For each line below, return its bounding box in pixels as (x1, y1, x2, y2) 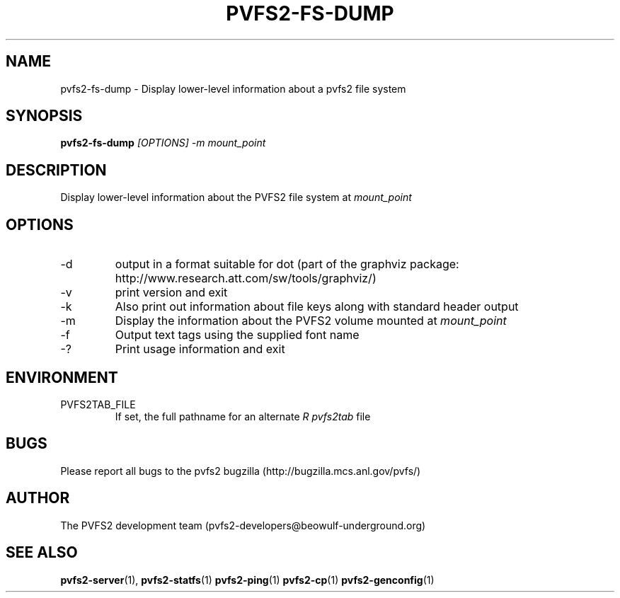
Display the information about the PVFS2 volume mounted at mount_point (115, 314, 507, 328)
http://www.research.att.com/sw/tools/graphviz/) (115, 271, 377, 286)
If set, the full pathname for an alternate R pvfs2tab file (115, 410, 371, 422)
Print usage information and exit (115, 342, 285, 357)
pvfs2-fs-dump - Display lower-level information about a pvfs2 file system (60, 82, 406, 95)
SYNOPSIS (6, 107, 83, 125)
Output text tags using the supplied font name (115, 328, 360, 343)
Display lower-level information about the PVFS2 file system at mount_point (60, 191, 412, 204)
